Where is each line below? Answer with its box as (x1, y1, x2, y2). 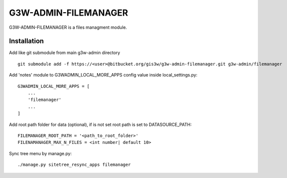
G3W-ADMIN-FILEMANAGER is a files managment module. (9, 24, 127, 30)
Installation (9, 37, 44, 45)
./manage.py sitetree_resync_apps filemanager (18, 162, 131, 168)
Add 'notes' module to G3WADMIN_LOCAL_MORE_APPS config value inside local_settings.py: (9, 72, 197, 78)
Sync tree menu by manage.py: (9, 150, 72, 156)
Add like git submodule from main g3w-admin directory (9, 50, 120, 56)
